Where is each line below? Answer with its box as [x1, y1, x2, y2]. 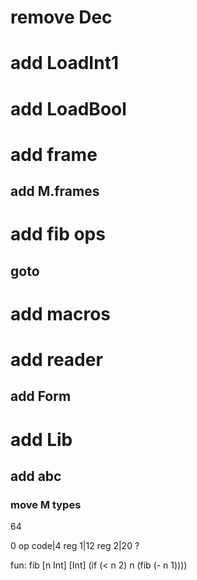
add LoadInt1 [10, 52, 119, 75]
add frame [10, 143, 98, 166]
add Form [10, 388, 72, 405]
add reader [10, 349, 103, 371]
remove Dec [10, 6, 113, 29]
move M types [10, 497, 82, 511]
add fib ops [10, 223, 106, 246]
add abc [10, 468, 62, 485]
